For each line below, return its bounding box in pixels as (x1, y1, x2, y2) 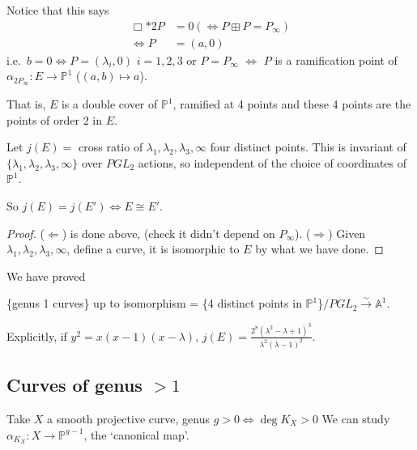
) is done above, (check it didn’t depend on (62, 224, 275, 241)
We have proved (6, 267, 86, 284)
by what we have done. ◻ (255, 240, 384, 257)
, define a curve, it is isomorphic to (66, 240, 240, 257)
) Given (328, 224, 366, 241)
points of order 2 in (6, 111, 103, 128)
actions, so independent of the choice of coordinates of (138, 154, 407, 171)
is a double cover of (61, 96, 158, 112)
